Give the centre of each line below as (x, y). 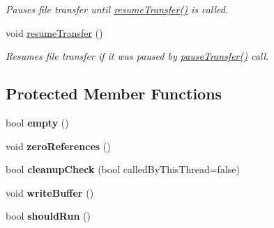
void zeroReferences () (58, 146)
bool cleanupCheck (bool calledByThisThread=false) (123, 169)
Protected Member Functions (114, 93)
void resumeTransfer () (54, 32)
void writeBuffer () (50, 192)
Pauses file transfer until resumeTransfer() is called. (117, 9)
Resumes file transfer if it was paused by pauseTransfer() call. (137, 56)
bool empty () (37, 122)
